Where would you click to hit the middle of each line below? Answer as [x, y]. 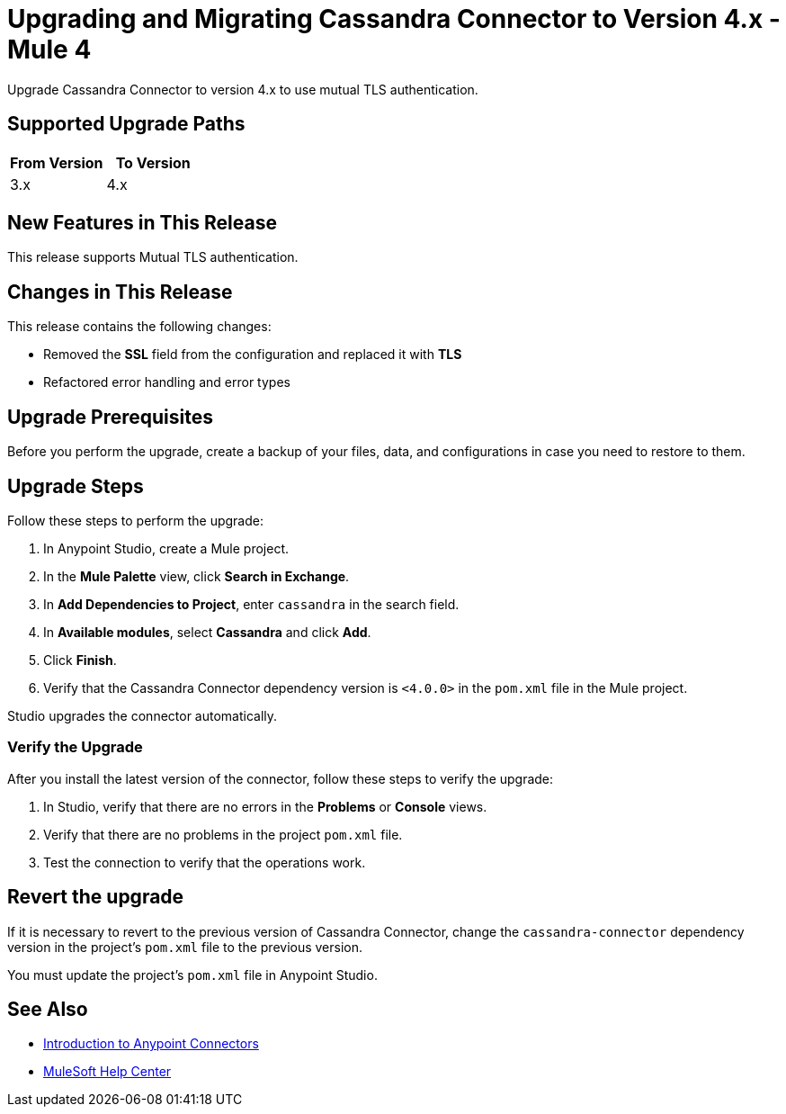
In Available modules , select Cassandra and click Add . [207, 632]
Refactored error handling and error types [167, 382]
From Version [57, 162]
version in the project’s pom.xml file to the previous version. [185, 947]
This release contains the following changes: [139, 327]
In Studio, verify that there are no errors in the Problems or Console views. [265, 806]
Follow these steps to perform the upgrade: [135, 520]
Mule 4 [49, 49]
